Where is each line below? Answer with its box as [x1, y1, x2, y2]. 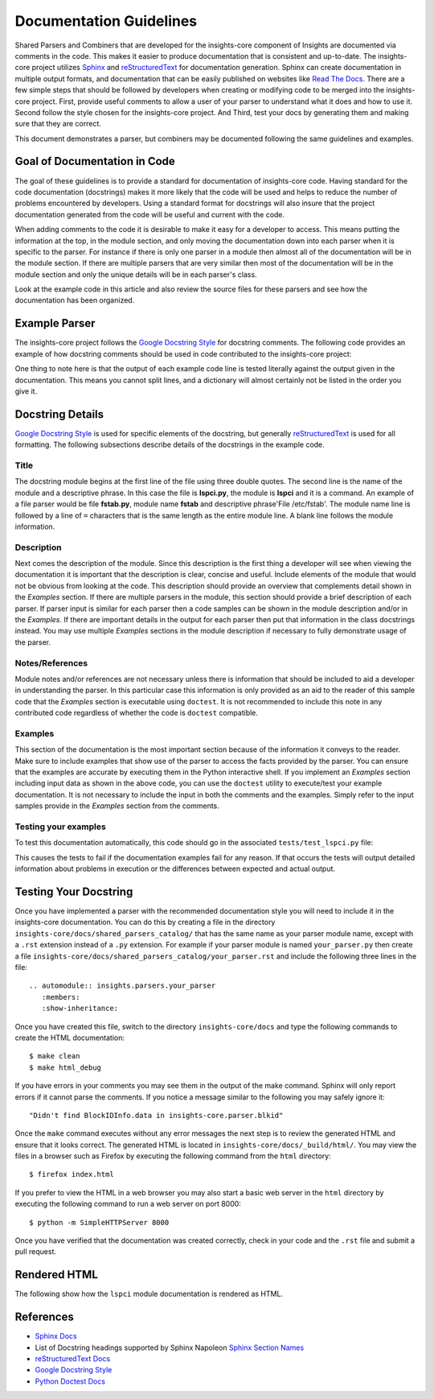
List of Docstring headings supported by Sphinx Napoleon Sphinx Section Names [35, 1343, 305, 1352]
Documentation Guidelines [14, 12, 198, 30]
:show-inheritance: [41, 1004, 119, 1013]
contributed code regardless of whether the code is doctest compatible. [14, 708, 259, 718]
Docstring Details [14, 407, 104, 421]
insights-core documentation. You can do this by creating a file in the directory [14, 918, 276, 927]
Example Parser [14, 316, 96, 330]
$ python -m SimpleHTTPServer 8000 [29, 1218, 170, 1227]
